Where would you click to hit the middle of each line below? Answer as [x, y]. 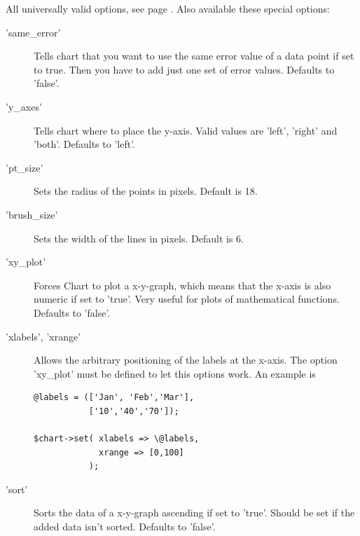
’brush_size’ [32, 214]
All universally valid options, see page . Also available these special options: [168, 8]
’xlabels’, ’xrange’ [43, 336]
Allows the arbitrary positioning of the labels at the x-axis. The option [186, 360]
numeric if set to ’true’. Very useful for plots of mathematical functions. [187, 299]
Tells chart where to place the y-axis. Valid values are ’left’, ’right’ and [186, 130]
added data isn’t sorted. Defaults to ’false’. [125, 527]
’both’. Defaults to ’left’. [84, 144]
